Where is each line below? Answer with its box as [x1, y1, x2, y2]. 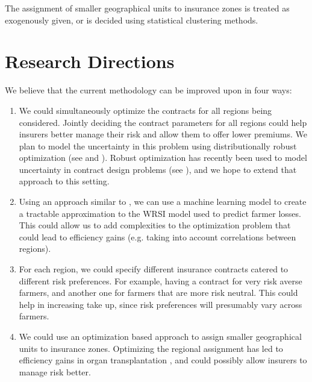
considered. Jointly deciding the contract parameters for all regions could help [19, 116, 307, 128]
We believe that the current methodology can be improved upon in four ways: [5, 84, 292, 96]
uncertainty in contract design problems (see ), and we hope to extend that [19, 163, 297, 175]
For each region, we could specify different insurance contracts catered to [19, 263, 289, 275]
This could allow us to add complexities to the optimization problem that [19, 219, 291, 231]
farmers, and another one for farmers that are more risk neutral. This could [19, 286, 298, 299]
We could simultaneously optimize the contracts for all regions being [19, 104, 272, 116]
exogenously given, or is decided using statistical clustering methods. [5, 13, 258, 26]
